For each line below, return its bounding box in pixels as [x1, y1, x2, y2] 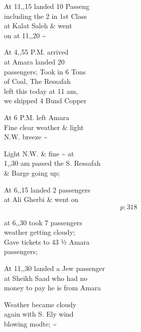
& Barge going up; [4, 167, 60, 178]
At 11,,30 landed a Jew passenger [4, 263, 105, 273]
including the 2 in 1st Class [4, 10, 87, 21]
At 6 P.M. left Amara [4, 112, 69, 122]
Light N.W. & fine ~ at [4, 148, 74, 158]
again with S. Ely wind [4, 309, 74, 319]
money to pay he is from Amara [4, 282, 101, 293]
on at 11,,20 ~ [4, 30, 46, 40]
